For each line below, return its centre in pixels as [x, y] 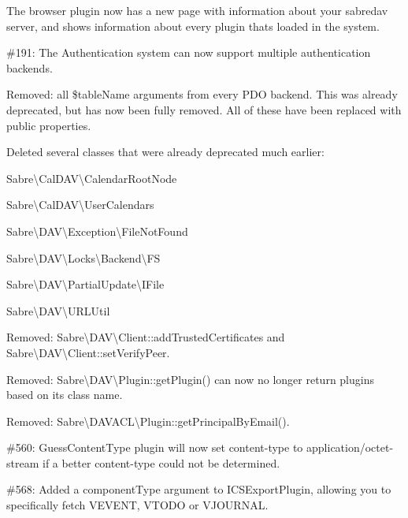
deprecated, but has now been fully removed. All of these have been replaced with [204, 109]
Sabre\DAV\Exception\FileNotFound [97, 231]
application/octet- [350, 447]
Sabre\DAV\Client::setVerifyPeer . [88, 352]
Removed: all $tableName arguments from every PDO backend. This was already [202, 94]
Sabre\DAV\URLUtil [58, 310]
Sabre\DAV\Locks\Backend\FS [83, 257]
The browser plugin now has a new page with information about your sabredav [197, 10]
